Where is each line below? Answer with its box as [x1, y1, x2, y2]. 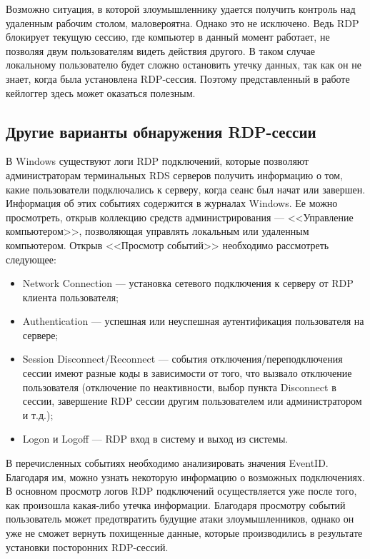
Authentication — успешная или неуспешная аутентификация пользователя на [22, 313, 364, 328]
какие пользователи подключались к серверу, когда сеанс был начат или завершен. [6, 181, 366, 196]
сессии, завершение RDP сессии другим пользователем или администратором [22, 393, 362, 408]
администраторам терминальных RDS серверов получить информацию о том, [6, 167, 343, 182]
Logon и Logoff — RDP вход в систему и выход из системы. [22, 431, 289, 446]
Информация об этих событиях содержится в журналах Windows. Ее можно [6, 196, 338, 211]
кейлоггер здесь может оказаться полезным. [6, 85, 196, 100]
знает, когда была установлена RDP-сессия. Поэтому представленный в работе [6, 71, 350, 86]
